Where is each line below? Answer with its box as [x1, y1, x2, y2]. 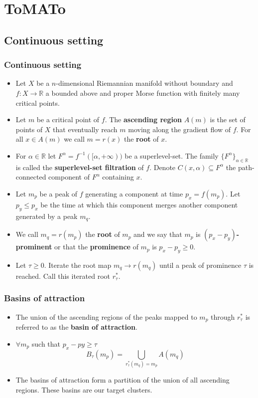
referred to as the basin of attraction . [15, 322, 137, 332]
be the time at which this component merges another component [40, 199, 238, 209]
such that [31, 338, 61, 349]
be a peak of [39, 188, 77, 199]
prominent [15, 241, 52, 252]
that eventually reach [53, 124, 118, 134]
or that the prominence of [54, 241, 138, 252]
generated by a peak [15, 210, 78, 221]
